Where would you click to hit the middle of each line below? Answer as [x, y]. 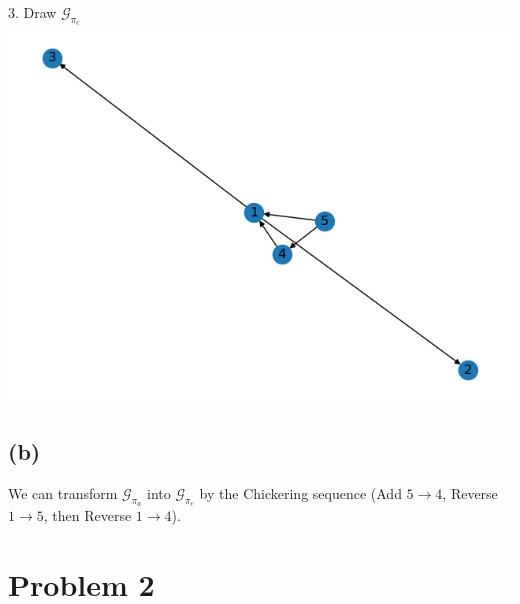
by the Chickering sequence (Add [300, 493]
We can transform [63, 493]
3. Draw [32, 12]
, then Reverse [87, 515]
